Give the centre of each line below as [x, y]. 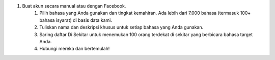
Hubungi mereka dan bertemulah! [75, 49]
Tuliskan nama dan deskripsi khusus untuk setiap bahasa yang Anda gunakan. [121, 27]
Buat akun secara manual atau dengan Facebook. [74, 6]
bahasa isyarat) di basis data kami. [76, 20]
